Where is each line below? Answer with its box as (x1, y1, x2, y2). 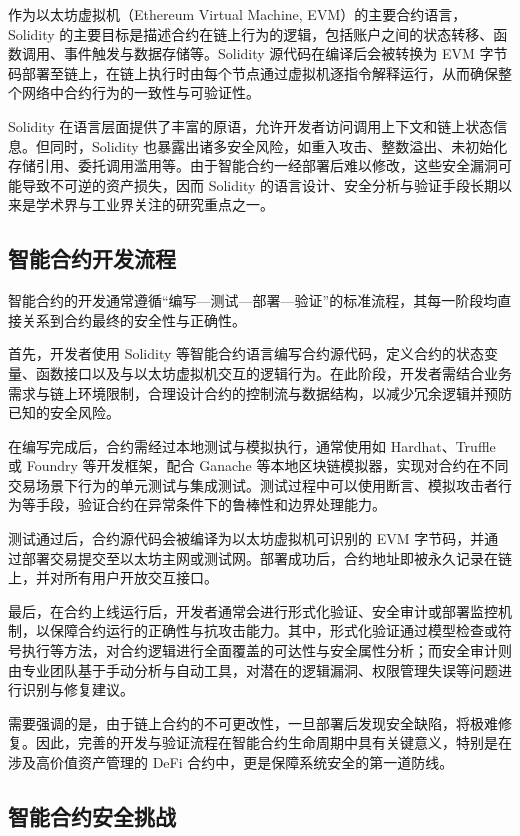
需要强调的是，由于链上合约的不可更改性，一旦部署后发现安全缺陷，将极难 (8, 712, 498, 733)
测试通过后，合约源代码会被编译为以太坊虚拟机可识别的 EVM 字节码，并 (8, 528, 485, 549)
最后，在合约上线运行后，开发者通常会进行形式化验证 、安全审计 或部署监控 (8, 600, 498, 621)
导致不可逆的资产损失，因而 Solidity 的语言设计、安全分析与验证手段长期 (21, 174, 499, 195)
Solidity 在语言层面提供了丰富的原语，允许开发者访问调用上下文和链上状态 (8, 115, 494, 136)
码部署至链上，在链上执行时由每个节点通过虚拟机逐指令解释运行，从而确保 (8, 62, 498, 83)
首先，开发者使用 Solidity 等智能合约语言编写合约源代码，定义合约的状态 (8, 343, 485, 364)
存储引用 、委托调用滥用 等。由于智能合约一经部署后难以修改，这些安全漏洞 (8, 155, 498, 176)
